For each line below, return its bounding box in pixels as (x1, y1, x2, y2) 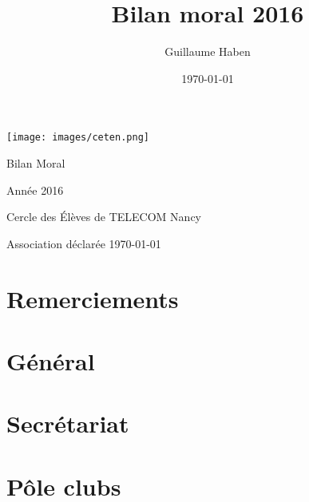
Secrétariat (6, 407, 129, 440)
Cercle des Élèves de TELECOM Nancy (6, 208, 201, 225)
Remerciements (6, 282, 179, 314)
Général (6, 344, 95, 377)
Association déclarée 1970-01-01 (6, 235, 161, 251)
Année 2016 (6, 181, 64, 198)
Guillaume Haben (164, 43, 251, 60)
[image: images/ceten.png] (6, 132, 149, 144)
